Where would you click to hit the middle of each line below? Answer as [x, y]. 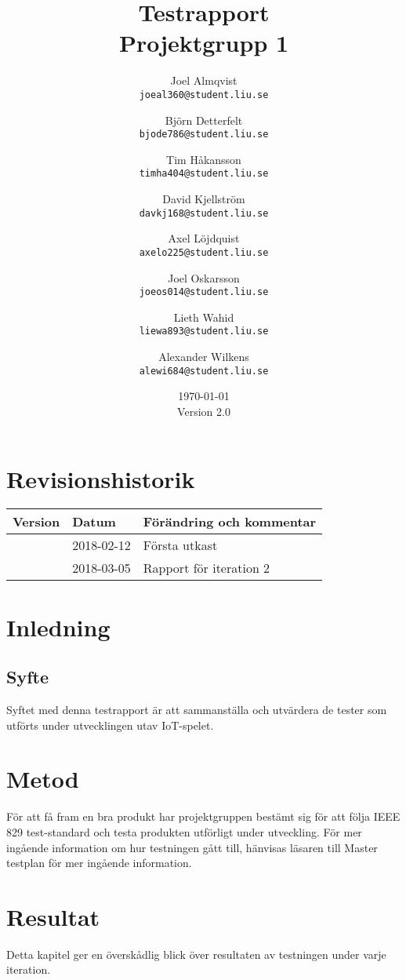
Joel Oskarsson [204, 277]
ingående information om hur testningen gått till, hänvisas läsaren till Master [192, 847]
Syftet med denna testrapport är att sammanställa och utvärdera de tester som [197, 710]
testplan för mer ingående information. [99, 863]
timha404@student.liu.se [204, 174]
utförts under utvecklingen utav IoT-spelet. [110, 725]
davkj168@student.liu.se [204, 213]
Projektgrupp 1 [204, 43]
